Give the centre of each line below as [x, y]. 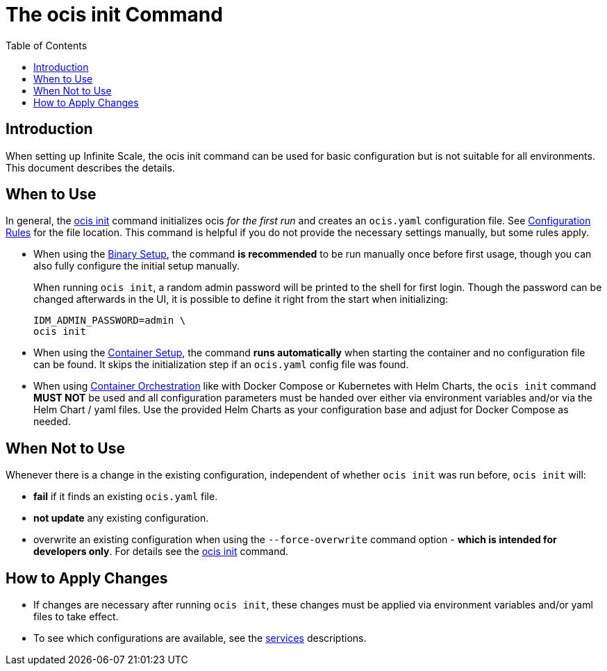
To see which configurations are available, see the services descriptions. [200, 638]
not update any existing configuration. [121, 518]
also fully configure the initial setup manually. [137, 266]
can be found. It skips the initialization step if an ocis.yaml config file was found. [221, 365]
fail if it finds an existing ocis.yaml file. [126, 497]
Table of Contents [47, 45]
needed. [52, 422]
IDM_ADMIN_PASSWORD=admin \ [110, 321]
